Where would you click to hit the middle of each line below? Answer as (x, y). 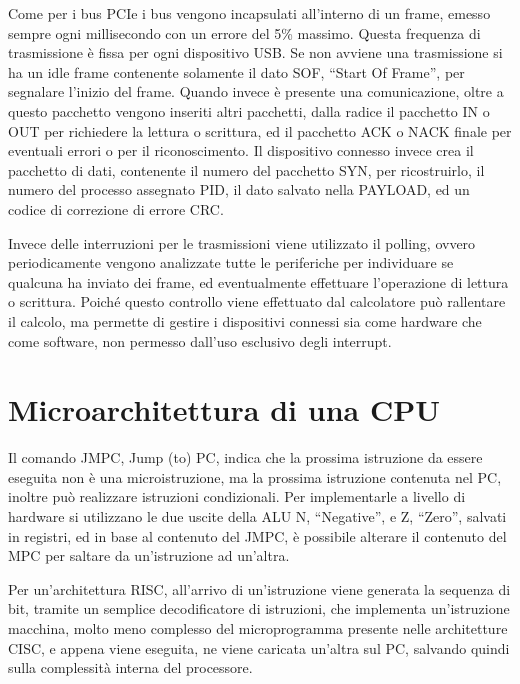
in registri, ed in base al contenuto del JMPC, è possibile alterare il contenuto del (257, 535)
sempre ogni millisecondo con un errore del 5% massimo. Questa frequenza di (244, 32)
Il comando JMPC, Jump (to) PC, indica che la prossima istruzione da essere (245, 457)
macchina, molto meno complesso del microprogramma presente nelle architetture (258, 627)
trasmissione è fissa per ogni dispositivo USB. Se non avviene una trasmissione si (255, 52)
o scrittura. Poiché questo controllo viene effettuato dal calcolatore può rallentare (257, 301)
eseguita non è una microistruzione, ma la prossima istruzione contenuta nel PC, (255, 476)
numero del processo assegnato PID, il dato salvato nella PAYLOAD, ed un (239, 189)
